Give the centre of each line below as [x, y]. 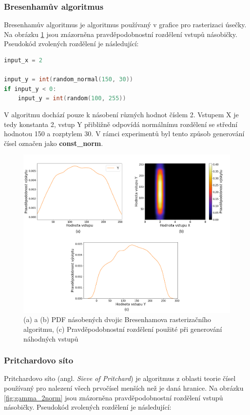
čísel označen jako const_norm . [54, 143]
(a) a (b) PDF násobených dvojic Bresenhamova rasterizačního [117, 319]
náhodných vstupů [51, 338]
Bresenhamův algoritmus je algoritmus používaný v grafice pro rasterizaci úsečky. [125, 25]
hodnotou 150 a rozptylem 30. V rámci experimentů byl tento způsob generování [124, 134]
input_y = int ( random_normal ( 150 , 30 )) [69, 80]
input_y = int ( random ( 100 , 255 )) [72, 99]
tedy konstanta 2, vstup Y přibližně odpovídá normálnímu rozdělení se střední [121, 124]
